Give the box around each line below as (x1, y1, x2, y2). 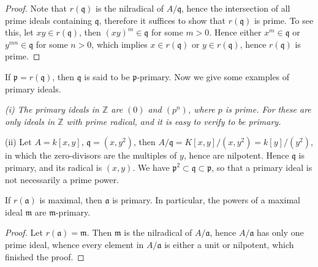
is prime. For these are (225, 103, 311, 116)
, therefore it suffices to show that (99, 13, 225, 26)
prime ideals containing (5, 13, 93, 26)
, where (187, 103, 215, 116)
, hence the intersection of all (181, 2, 290, 14)
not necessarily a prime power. (5, 173, 119, 186)
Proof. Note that (5, 2, 67, 14)
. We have (132, 160, 170, 173)
